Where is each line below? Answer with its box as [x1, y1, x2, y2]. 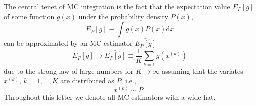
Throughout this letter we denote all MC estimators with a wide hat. [4, 92, 216, 102]
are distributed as [60, 75, 114, 86]
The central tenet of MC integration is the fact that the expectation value [4, 1, 230, 11]
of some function [4, 11, 55, 21]
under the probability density [78, 11, 168, 21]
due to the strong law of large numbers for [4, 65, 134, 76]
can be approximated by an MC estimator [4, 38, 133, 48]
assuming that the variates [162, 65, 243, 76]
